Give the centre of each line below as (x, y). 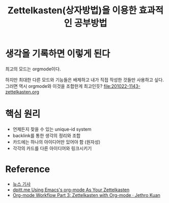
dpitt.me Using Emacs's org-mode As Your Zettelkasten (71, 190)
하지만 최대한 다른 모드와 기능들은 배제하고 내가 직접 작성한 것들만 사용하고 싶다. (85, 80)
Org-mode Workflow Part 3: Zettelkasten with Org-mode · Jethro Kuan (86, 195)
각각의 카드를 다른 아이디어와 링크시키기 (52, 148)
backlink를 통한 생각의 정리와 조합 (47, 135)
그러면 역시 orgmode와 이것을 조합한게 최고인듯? (54, 86)
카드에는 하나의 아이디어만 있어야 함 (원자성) (57, 142)
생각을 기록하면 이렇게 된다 (58, 54)
